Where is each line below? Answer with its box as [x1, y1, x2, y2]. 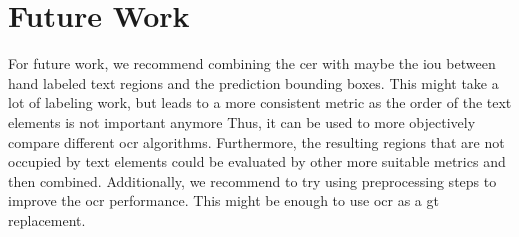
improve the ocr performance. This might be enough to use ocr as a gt [8, 190, 439, 211]
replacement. [8, 209, 86, 230]
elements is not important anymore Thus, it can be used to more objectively [8, 111, 476, 132]
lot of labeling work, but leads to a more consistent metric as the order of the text [8, 92, 512, 113]
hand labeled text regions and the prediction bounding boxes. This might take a [8, 72, 499, 93]
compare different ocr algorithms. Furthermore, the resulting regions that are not [8, 131, 505, 152]
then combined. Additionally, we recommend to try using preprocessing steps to [8, 170, 497, 191]
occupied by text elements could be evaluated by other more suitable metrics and [8, 151, 506, 172]
